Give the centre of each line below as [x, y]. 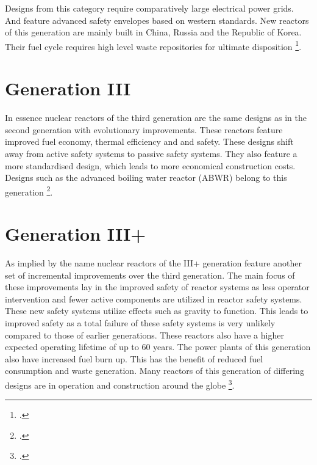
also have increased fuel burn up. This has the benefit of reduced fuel [134, 358]
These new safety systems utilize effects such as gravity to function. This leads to [157, 311]
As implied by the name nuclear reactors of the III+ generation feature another [153, 263]
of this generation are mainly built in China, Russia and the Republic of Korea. [153, 32]
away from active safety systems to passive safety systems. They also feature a [151, 153]
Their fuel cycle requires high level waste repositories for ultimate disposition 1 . [153, 45]
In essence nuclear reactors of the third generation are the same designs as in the [156, 118]
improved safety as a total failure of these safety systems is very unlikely [140, 323]
